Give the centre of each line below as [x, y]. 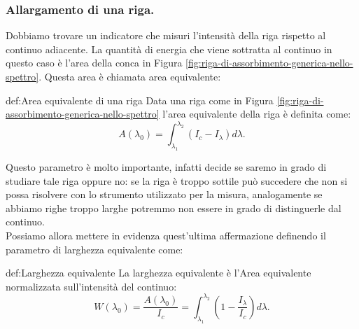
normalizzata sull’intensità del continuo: [91, 286]
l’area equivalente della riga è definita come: [257, 114]
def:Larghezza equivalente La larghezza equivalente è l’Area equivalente [159, 273]
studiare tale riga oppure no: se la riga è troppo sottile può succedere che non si [177, 180]
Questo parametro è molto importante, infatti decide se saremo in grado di [166, 167]
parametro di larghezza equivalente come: [94, 249]
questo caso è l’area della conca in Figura [94, 63]
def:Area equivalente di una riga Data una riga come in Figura [140, 100]
